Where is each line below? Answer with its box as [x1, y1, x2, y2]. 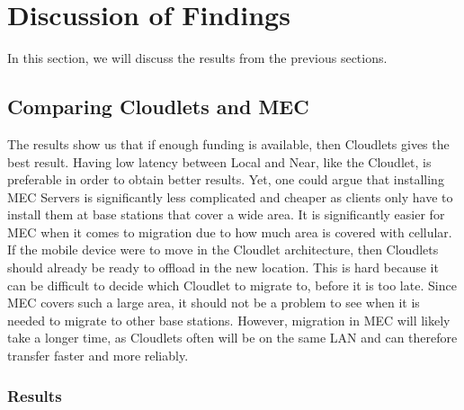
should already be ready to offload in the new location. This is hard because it [7, 258, 439, 277]
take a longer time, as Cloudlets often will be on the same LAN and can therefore [7, 328, 458, 347]
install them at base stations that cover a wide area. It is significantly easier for [7, 205, 445, 224]
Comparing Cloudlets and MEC [7, 93, 309, 120]
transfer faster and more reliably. [7, 346, 189, 365]
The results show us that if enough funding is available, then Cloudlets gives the [7, 134, 450, 153]
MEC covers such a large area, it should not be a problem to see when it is [7, 293, 420, 312]
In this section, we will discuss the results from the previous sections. [7, 49, 388, 67]
